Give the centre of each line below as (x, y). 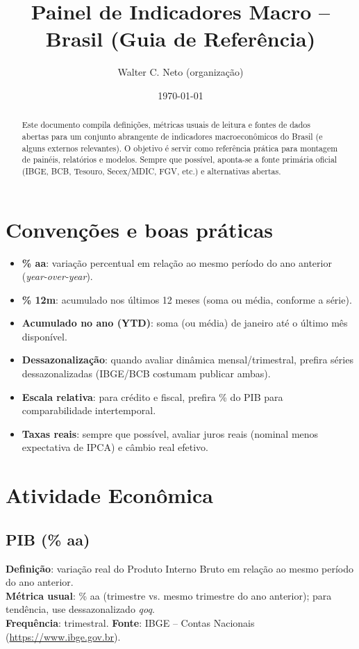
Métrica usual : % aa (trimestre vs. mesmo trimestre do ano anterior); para (169, 595)
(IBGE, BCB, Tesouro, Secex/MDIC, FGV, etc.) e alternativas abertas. (151, 171)
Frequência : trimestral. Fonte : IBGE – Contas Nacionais (130, 623)
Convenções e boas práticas (140, 229)
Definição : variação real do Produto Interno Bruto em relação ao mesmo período (180, 568)
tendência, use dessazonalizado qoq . (80, 609)
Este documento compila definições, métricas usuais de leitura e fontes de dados (166, 125)
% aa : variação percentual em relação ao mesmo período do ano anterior (177, 262)
